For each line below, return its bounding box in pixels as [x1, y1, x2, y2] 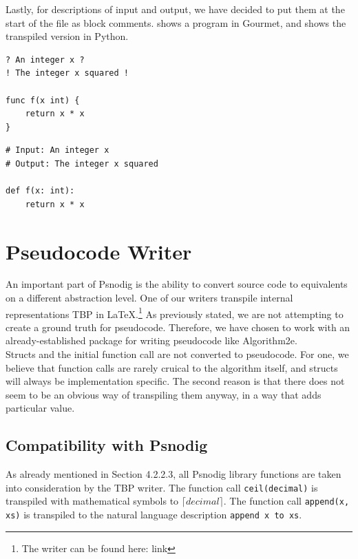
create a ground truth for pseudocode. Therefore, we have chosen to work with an [6, 319, 350, 334]
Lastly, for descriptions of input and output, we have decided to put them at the [6, 2, 345, 16]
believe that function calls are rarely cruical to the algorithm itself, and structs [6, 360, 338, 375]
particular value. [6, 401, 75, 415]
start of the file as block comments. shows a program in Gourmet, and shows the [6, 15, 346, 30]
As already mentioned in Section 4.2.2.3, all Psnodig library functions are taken [6, 467, 341, 481]
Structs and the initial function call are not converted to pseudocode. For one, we [6, 347, 349, 361]
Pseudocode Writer [6, 237, 192, 265]
